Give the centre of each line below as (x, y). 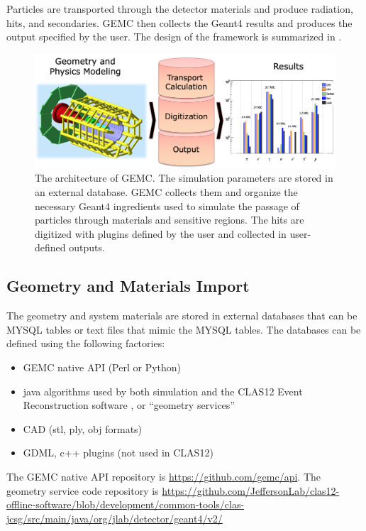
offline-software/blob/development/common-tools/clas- (126, 504)
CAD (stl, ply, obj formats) (83, 428)
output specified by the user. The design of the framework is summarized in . (174, 37)
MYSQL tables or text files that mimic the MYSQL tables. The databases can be (184, 329)
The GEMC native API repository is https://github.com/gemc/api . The (163, 476)
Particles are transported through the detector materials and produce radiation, (180, 9)
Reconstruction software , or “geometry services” (129, 405)
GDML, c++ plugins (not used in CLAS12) (118, 453)
